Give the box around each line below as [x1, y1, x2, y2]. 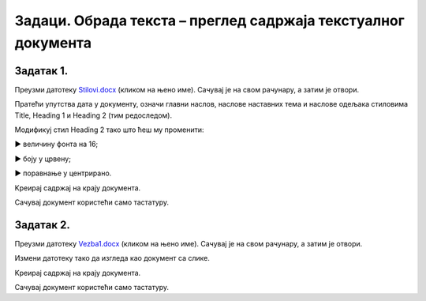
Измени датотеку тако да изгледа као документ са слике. [14, 254, 211, 263]
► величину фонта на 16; [14, 139, 99, 149]
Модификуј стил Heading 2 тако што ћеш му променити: [14, 125, 204, 134]
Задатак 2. [14, 218, 70, 231]
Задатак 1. [14, 64, 69, 77]
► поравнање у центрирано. [14, 168, 112, 178]
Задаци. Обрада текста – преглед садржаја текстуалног [14, 12, 405, 29]
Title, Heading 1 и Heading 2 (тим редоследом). [14, 111, 173, 120]
